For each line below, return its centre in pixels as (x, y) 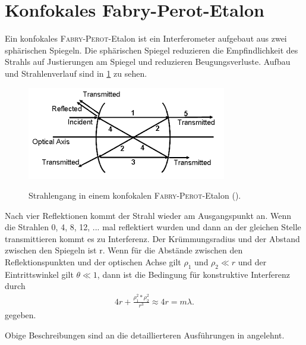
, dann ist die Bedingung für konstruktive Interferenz (193, 274)
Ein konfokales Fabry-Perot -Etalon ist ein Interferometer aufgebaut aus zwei (146, 38)
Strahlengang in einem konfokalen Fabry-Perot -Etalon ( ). (135, 195)
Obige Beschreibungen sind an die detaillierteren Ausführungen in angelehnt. (145, 335)
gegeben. (20, 315)
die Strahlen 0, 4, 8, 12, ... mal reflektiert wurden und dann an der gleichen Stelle (153, 227)
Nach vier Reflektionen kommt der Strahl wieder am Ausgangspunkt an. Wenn (148, 215)
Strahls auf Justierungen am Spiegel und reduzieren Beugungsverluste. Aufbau (148, 62)
